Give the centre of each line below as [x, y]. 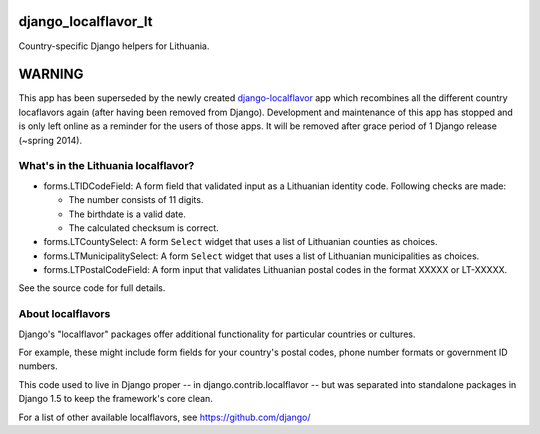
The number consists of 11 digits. [136, 200]
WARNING [51, 74]
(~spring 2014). [50, 140]
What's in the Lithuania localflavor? [106, 166]
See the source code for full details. [92, 288]
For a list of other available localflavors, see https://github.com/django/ [164, 417]
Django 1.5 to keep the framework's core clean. [116, 399]
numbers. [38, 366]
